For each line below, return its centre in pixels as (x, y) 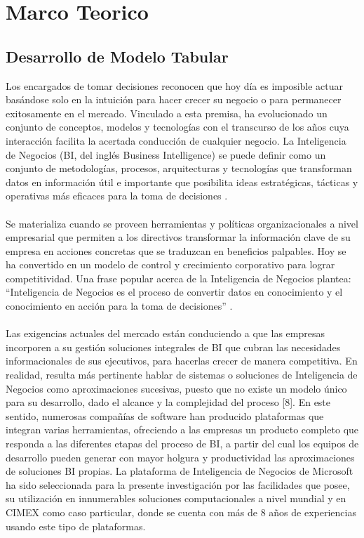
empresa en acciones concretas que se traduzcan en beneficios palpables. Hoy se (176, 250)
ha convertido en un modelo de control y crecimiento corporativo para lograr (170, 264)
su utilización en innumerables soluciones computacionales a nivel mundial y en (176, 498)
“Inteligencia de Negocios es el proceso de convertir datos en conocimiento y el (174, 292)
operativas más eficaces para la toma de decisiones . (117, 196)
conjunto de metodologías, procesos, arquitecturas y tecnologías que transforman (179, 168)
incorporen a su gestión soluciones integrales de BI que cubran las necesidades (173, 347)
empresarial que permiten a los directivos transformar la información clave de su (178, 237)
